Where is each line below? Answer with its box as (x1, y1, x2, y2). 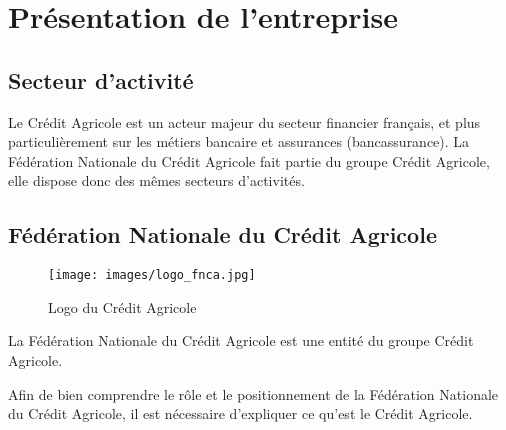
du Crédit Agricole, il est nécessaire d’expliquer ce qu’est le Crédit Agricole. (8, 403, 473, 424)
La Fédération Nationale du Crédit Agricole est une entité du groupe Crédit (8, 330, 474, 351)
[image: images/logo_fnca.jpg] (48, 268, 256, 283)
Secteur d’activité (8, 64, 194, 95)
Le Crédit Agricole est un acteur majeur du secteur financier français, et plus (8, 111, 481, 132)
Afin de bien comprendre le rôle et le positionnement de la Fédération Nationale (8, 383, 499, 404)
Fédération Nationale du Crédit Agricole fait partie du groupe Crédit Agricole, (8, 150, 490, 171)
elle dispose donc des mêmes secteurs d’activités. (8, 170, 305, 191)
